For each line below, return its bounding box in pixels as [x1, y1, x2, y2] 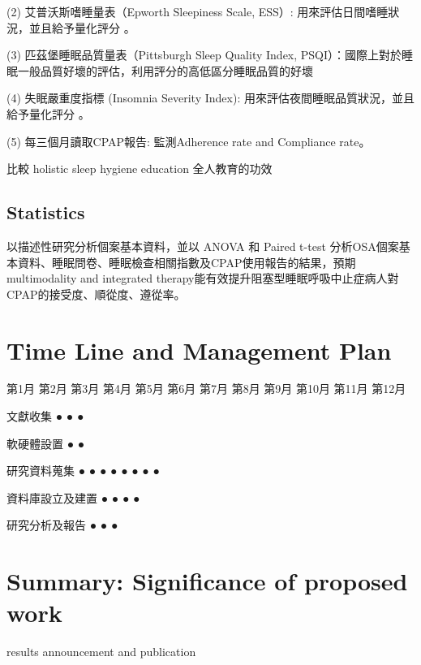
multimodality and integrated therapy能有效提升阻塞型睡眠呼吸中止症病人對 [6, 270, 399, 287]
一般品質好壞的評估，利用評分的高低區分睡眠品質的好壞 [17, 62, 313, 79]
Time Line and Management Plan [6, 333, 392, 366]
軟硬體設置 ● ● [6, 434, 85, 451]
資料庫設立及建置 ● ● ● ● [6, 489, 140, 506]
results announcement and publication [6, 643, 196, 660]
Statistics [6, 200, 85, 225]
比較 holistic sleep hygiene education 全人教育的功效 [6, 160, 273, 177]
